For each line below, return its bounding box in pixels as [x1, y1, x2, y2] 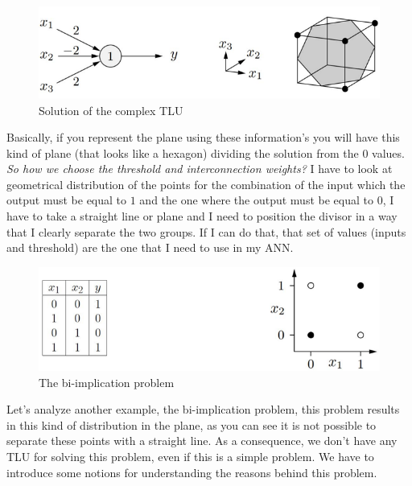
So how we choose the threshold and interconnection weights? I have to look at [6, 160, 393, 177]
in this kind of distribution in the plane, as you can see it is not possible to [6, 416, 377, 433]
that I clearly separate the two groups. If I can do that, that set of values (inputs [6, 223, 406, 240]
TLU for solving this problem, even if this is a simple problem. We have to [6, 448, 374, 465]
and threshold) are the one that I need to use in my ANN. [6, 239, 294, 256]
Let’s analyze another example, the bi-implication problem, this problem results [6, 401, 400, 418]
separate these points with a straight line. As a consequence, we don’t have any [6, 432, 398, 449]
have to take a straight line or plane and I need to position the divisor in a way [6, 208, 398, 224]
